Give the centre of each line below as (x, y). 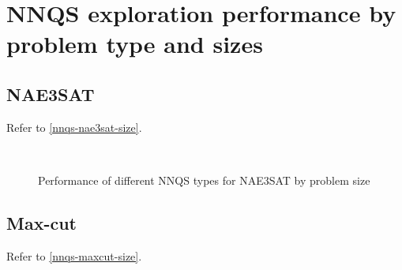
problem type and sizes (135, 44)
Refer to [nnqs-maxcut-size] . (74, 255)
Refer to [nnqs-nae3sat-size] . (74, 127)
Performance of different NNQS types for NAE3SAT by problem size (204, 180)
